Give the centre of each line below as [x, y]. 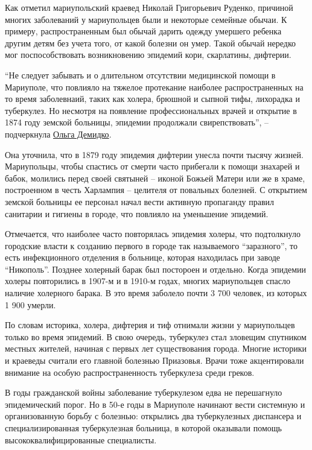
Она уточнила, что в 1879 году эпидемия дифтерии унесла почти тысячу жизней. [154, 154]
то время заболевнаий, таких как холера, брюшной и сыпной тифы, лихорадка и [152, 99]
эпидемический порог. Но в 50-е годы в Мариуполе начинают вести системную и [155, 404]
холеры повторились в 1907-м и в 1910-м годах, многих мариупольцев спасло [148, 281]
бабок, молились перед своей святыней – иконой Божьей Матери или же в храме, [155, 178]
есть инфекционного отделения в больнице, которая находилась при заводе [143, 257]
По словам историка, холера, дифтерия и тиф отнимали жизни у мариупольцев [150, 325]
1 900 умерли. [30, 304]
